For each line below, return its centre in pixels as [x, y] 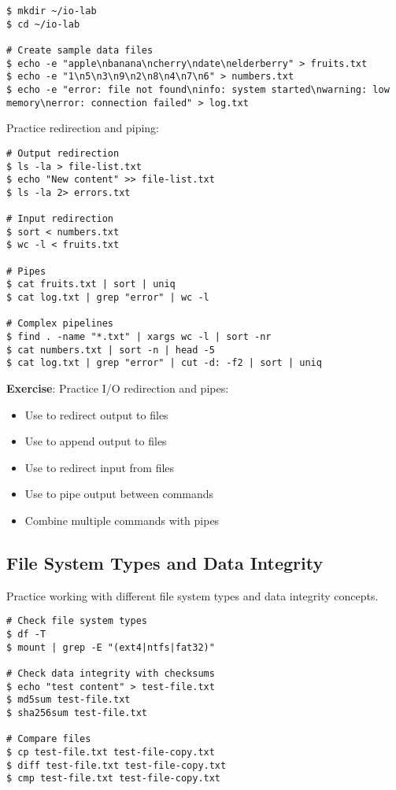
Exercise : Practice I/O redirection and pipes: [118, 388]
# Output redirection [63, 153]
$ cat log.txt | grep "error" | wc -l [108, 298]
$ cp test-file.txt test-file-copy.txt [111, 752]
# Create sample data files [80, 50]
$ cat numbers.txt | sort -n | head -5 [111, 350]
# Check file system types [77, 621]
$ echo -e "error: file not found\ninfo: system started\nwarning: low [198, 89]
